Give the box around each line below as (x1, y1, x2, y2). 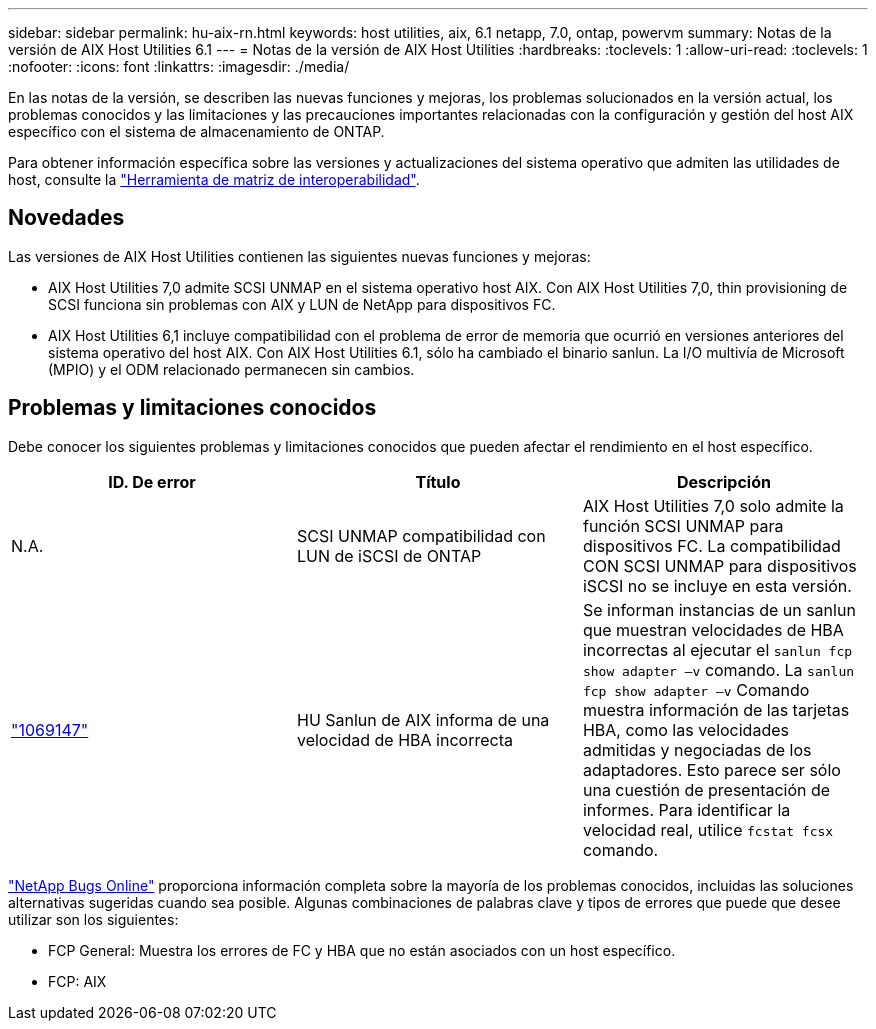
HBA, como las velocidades (582, 719, 789, 740)
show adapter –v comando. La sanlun (582, 659, 855, 680)
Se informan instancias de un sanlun (582, 599, 856, 620)
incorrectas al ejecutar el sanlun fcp (582, 639, 853, 660)
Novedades (8, 205, 125, 231)
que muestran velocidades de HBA (582, 619, 844, 640)
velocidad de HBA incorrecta (296, 729, 513, 750)
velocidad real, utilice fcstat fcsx (582, 819, 834, 840)
